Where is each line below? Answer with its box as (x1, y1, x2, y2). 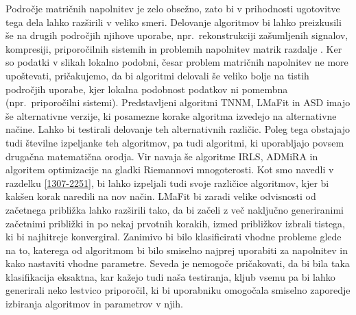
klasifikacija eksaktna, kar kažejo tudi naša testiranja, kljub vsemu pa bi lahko (5, 269, 335, 283)
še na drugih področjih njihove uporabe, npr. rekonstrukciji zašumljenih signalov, (5, 28, 348, 42)
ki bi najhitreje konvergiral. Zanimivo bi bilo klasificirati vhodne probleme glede (5, 229, 342, 244)
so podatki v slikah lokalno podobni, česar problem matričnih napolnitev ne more (5, 55, 348, 69)
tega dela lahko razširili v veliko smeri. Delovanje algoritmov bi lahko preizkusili (5, 14, 342, 29)
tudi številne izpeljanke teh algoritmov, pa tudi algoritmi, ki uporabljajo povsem (5, 135, 344, 149)
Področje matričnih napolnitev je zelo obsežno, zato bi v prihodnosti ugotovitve (5, 1, 340, 15)
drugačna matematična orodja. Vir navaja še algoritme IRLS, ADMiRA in (5, 149, 318, 163)
